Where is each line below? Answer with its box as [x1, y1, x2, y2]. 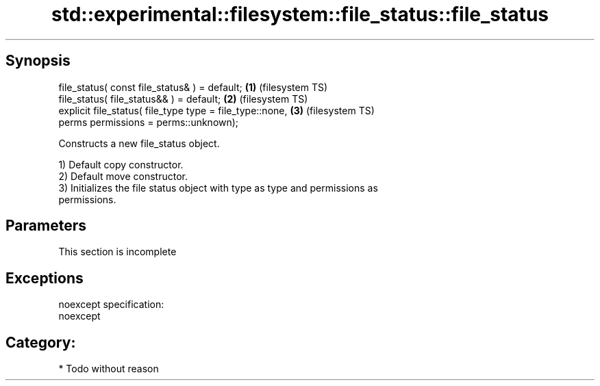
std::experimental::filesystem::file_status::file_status [51, 3, 549, 26]
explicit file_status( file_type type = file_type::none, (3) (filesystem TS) [58, 104, 375, 116]
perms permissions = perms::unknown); [58, 116, 239, 128]
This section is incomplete [58, 246, 177, 258]
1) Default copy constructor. [58, 158, 184, 170]
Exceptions [5, 269, 84, 287]
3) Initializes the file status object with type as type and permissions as [58, 181, 378, 194]
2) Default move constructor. [58, 170, 188, 182]
